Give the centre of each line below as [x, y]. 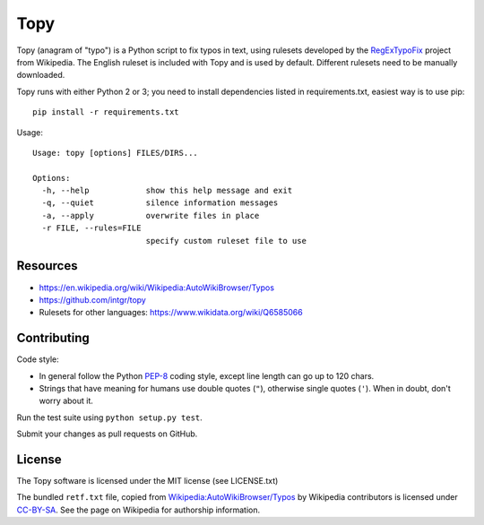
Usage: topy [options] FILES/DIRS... [116, 153]
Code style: [38, 359]
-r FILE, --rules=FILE [91, 228]
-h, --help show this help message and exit [167, 191]
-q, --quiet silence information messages [160, 203]
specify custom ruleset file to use [226, 241]
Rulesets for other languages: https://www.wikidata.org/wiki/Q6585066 [171, 313]
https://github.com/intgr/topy [93, 299]
